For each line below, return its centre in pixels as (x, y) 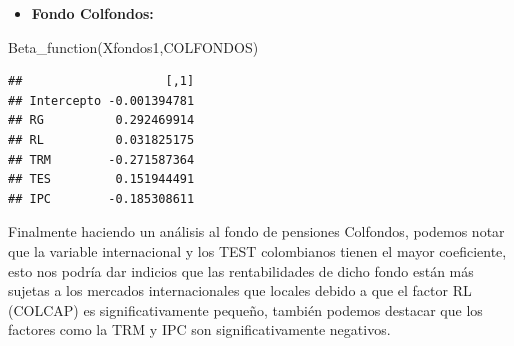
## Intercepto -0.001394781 (101, 100)
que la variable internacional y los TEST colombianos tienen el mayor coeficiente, (257, 250)
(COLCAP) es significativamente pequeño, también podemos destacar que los (245, 309)
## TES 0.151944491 (101, 179)
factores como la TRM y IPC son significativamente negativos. (199, 329)
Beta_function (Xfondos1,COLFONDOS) (133, 46)
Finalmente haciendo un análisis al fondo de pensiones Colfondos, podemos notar (256, 231)
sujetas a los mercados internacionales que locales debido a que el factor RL (240, 290)
